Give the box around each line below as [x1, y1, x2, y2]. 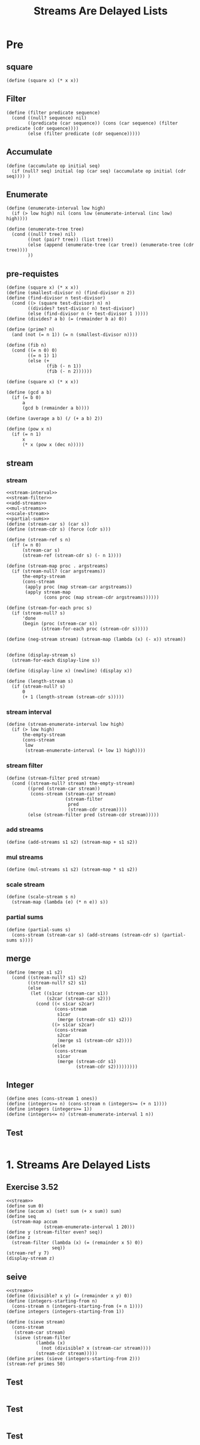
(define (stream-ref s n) [6, 537, 71, 543]
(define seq [6, 1214, 36, 1220]
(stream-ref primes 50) [6, 1361, 66, 1367]
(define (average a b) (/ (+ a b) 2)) [6, 416, 103, 422]
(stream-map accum [11, 1219, 58, 1225]
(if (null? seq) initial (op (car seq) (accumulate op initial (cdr [11, 168, 186, 174]
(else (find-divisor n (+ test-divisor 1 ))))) [28, 311, 149, 317]
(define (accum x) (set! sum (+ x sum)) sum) [6, 1208, 122, 1214]
